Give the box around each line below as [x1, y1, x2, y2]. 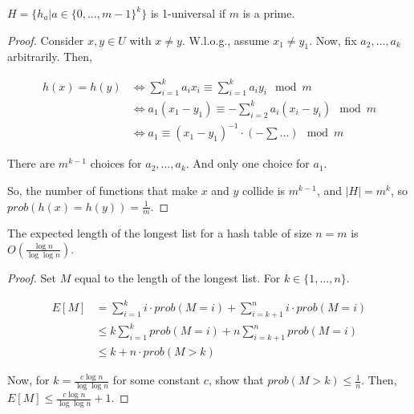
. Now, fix [309, 31, 357, 48]
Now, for [7, 371, 50, 388]
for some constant [112, 371, 201, 388]
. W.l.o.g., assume [181, 31, 270, 48]
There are [7, 155, 55, 172]
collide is [242, 181, 286, 198]
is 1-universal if [150, 5, 226, 21]
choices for [90, 155, 142, 172]
